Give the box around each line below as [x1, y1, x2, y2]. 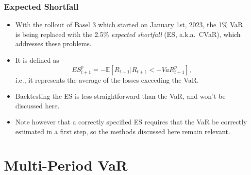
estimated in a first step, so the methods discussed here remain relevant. [15, 126, 230, 136]
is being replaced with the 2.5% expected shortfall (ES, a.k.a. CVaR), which [15, 29, 241, 39]
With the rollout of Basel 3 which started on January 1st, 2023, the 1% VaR [15, 19, 243, 30]
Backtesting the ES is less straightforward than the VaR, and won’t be [15, 91, 226, 101]
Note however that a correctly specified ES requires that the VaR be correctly [15, 117, 247, 127]
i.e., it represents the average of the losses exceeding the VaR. [15, 74, 199, 85]
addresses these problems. [15, 38, 92, 49]
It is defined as [15, 55, 59, 65]
